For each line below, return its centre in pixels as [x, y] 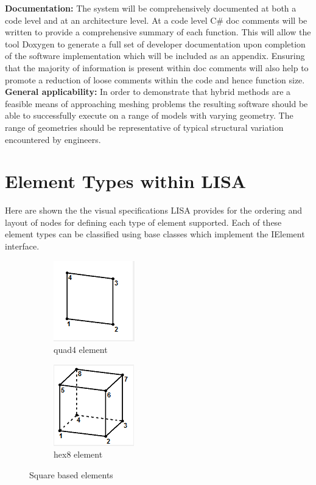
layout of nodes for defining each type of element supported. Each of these [143, 222]
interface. [22, 246]
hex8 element [78, 454]
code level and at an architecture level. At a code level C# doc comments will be [156, 20]
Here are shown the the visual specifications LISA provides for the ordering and [154, 210]
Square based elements [71, 475]
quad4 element [81, 350]
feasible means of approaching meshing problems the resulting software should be [156, 103]
